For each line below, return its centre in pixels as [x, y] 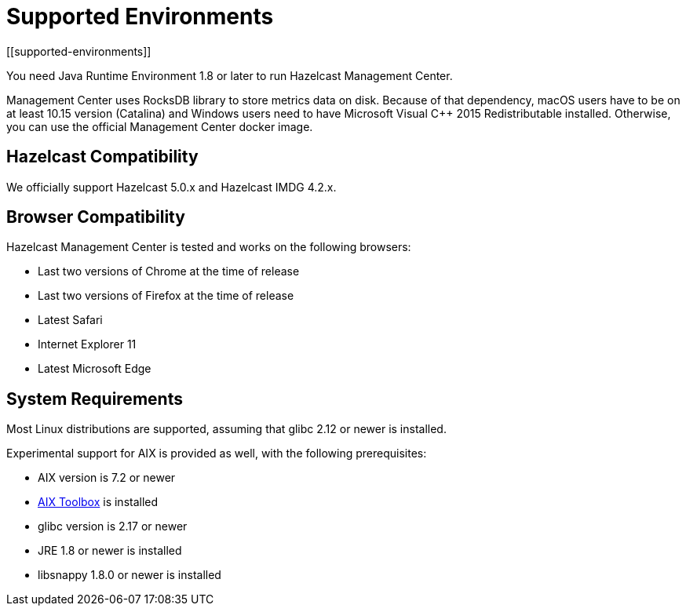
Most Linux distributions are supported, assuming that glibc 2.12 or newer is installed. [226, 429]
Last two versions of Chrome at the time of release [169, 271]
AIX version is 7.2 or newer [107, 478]
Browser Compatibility [96, 217]
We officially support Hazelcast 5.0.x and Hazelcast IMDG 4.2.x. [171, 187]
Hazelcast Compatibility [102, 157]
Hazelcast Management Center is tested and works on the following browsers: [209, 247]
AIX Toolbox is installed [98, 502]
